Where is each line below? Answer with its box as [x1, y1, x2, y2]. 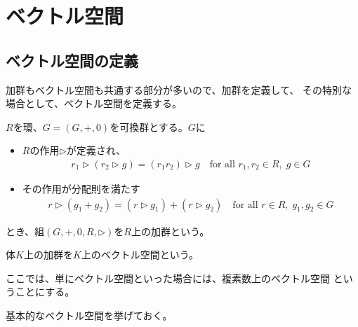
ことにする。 [15, 284, 75, 299]
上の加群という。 [131, 223, 210, 238]
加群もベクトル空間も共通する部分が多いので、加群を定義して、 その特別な [6, 82, 352, 97]
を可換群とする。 [110, 119, 188, 134]
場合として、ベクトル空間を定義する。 [6, 96, 182, 111]
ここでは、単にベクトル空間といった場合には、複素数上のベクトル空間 [6, 270, 330, 285]
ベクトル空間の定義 [6, 49, 138, 71]
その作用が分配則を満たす [22, 181, 140, 195]
